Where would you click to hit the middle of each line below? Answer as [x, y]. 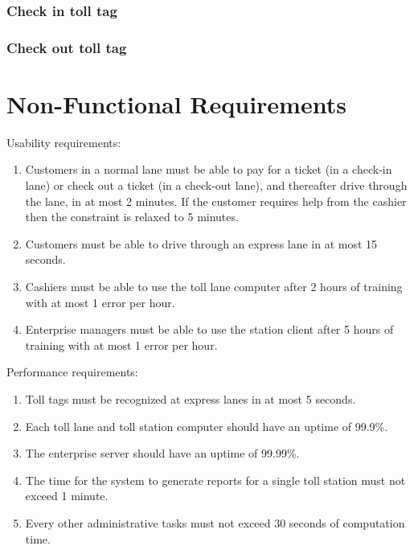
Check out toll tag [67, 47]
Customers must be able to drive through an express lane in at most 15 [201, 243]
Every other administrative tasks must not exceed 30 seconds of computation [215, 522]
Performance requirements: [72, 372]
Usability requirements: [64, 142]
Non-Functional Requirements [176, 103]
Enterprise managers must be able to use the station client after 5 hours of [209, 329]
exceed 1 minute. [67, 496]
